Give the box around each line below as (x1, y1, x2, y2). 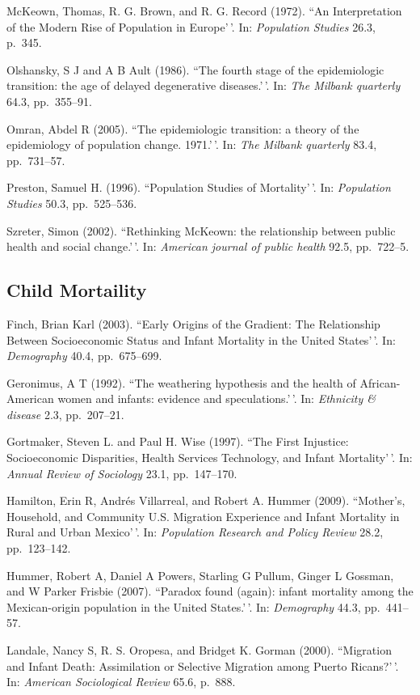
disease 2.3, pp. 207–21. (6, 405, 124, 422)
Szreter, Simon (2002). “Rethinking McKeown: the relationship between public (6, 222, 396, 239)
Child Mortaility (6, 278, 147, 303)
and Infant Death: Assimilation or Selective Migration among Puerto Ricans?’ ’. (6, 657, 399, 674)
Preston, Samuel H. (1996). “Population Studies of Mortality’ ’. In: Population (6, 179, 391, 196)
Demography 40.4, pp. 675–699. (6, 347, 162, 364)
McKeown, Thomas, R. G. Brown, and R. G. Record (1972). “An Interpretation (6, 2, 402, 19)
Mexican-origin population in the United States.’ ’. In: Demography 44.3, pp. (6, 598, 380, 615)
